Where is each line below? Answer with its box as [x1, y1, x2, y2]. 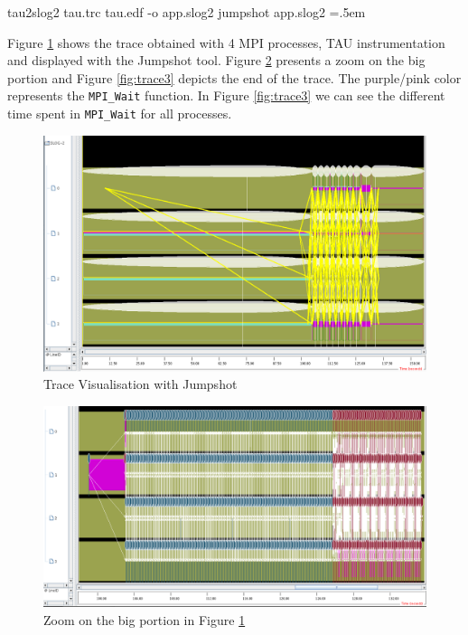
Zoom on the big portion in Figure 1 [43, 610, 246, 629]
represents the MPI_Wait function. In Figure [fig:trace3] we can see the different [7, 86, 445, 105]
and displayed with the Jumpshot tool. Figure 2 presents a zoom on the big [7, 51, 426, 70]
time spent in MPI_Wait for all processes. [7, 104, 232, 123]
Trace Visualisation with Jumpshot [43, 374, 238, 393]
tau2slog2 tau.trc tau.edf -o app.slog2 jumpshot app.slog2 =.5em [7, 3, 366, 21]
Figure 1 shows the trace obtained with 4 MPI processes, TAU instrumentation [7, 33, 445, 52]
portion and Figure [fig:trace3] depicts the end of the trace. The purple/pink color [7, 68, 462, 87]
